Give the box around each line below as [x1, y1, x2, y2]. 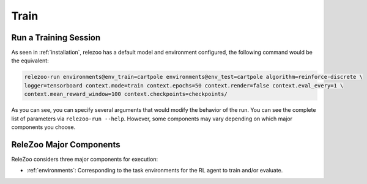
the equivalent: [11, 57, 49, 64]
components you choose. [11, 123, 76, 131]
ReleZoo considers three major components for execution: [11, 155, 158, 163]
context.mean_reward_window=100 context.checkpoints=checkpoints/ [24, 90, 228, 98]
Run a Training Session [11, 32, 101, 43]
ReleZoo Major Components [11, 139, 120, 150]
